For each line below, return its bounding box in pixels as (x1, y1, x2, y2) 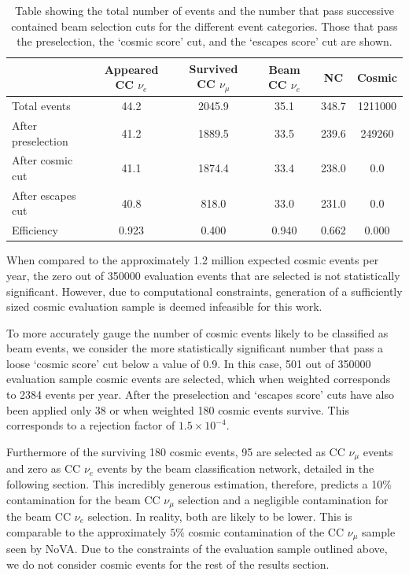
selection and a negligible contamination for (178, 491, 389, 507)
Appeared (104, 61, 159, 77)
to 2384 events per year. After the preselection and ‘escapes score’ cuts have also (6, 386, 394, 403)
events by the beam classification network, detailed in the (97, 460, 374, 477)
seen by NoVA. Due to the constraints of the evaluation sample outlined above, (6, 540, 388, 556)
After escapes (12, 186, 76, 203)
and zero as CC (6, 460, 81, 477)
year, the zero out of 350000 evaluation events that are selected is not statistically (6, 267, 400, 283)
